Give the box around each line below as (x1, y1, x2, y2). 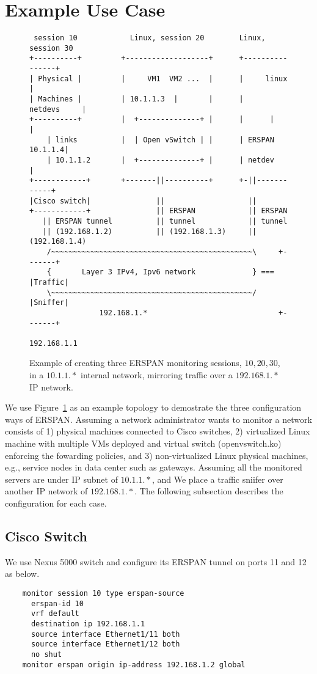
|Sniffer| (29, 298, 69, 307)
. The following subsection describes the (134, 485, 283, 497)
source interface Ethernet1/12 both (31, 640, 180, 649)
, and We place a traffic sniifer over (151, 472, 283, 485)
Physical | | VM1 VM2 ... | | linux (38, 74, 288, 83)
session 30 (29, 43, 73, 53)
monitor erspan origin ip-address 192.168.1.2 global (22, 660, 246, 669)
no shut (31, 650, 62, 659)
